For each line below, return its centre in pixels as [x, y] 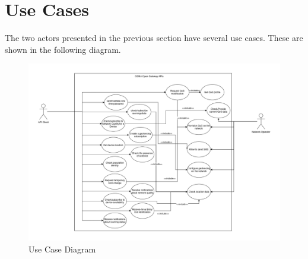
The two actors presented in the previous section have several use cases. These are [154, 38]
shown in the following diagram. [63, 49]
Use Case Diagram [62, 249]
